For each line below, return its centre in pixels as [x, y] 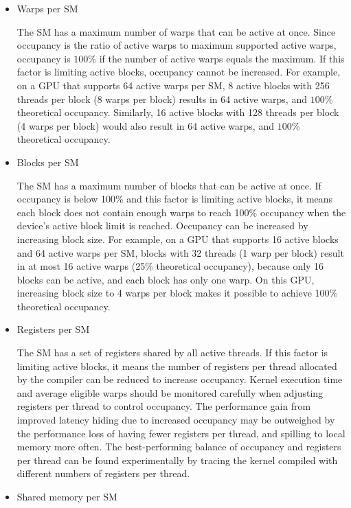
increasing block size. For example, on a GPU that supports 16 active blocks [178, 239]
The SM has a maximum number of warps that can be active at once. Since [176, 31]
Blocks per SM [48, 162]
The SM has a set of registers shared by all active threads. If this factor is [172, 353]
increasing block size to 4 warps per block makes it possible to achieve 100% [177, 293]
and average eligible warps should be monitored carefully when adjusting [170, 392]
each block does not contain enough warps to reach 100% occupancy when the [181, 212]
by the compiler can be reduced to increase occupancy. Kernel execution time [180, 379]
